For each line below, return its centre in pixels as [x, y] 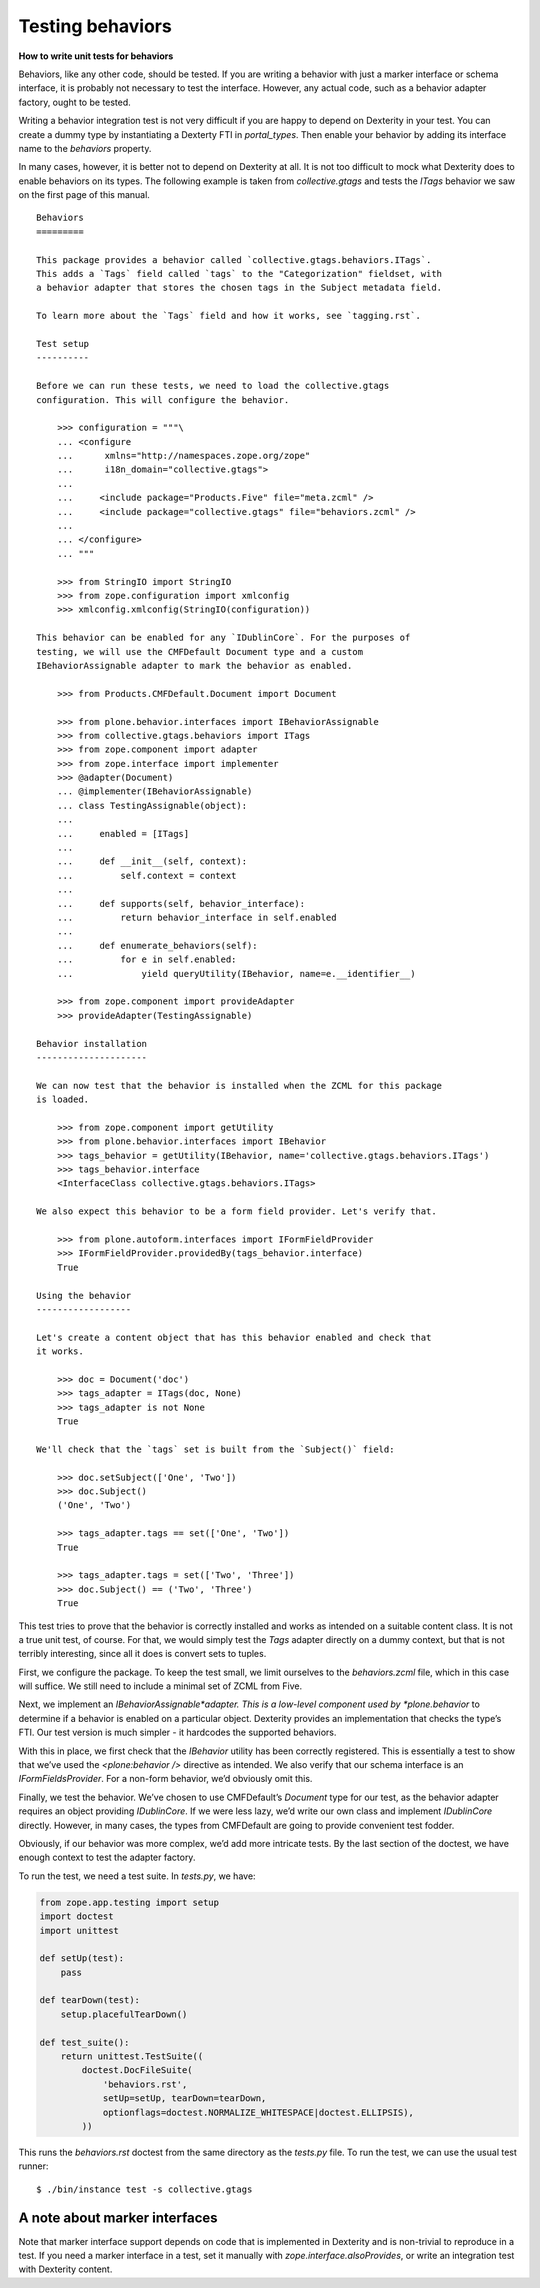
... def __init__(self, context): [152, 861]
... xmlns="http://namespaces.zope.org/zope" [183, 456]
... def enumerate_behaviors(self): [157, 945]
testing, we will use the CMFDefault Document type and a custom [200, 651]
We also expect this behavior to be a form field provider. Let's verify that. [236, 1211]
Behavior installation [92, 1043]
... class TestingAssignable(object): [152, 805]
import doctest [76, 1916]
